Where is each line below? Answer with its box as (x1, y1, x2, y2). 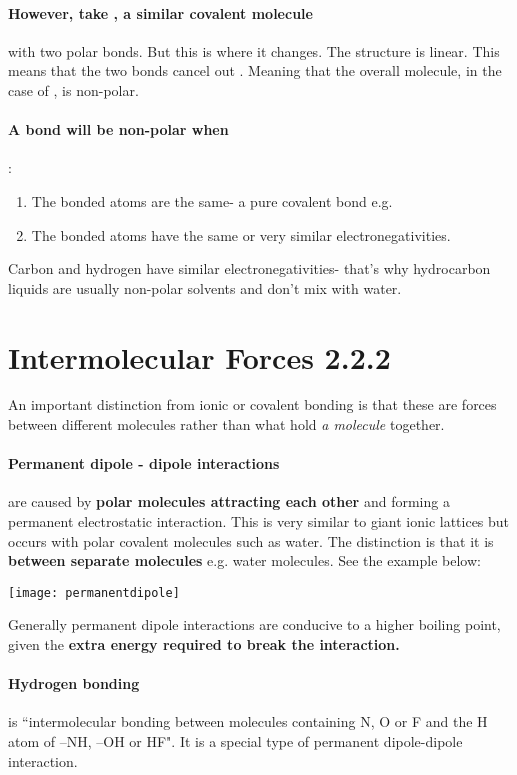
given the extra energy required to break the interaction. (8, 634, 400, 655)
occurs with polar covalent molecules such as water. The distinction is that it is (8, 530, 494, 551)
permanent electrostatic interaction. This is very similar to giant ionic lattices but (8, 511, 510, 532)
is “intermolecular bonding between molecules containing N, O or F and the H (8, 711, 488, 732)
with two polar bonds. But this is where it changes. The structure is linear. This (8, 40, 500, 61)
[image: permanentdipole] (8, 585, 180, 600)
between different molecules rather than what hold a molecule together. (8, 414, 445, 435)
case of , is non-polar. (8, 79, 139, 100)
